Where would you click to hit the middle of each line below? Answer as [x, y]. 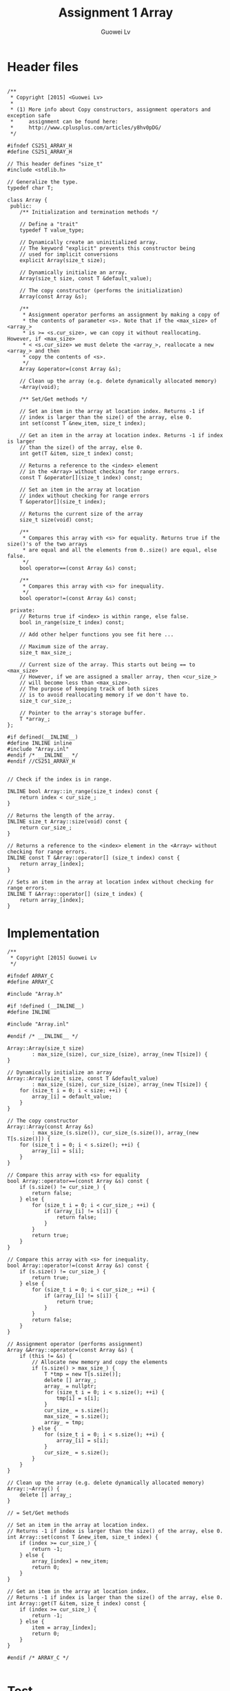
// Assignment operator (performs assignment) [75, 1344]
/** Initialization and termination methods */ [89, 212]
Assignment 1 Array [116, 13]
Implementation [53, 933]
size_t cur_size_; [46, 701]
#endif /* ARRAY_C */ [38, 1658]
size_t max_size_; [46, 652]
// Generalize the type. [43, 182]
